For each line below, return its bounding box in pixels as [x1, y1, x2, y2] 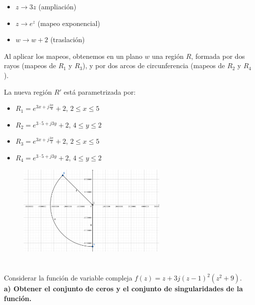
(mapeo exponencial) [37, 18, 100, 28]
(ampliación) [38, 1, 77, 11]
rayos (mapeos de [4, 60, 56, 71]
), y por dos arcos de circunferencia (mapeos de [83, 60, 225, 71]
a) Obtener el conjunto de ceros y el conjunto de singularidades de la [4, 283, 243, 294]
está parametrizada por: [63, 86, 136, 97]
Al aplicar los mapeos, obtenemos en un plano [4, 51, 142, 61]
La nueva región [4, 86, 52, 97]
